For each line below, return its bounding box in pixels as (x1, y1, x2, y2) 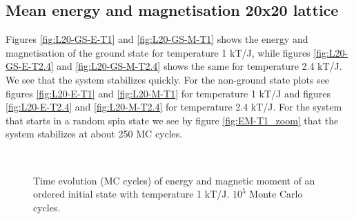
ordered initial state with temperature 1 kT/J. (33, 187, 230, 201)
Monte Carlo (249, 187, 303, 201)
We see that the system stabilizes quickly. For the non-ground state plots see (6, 72, 330, 86)
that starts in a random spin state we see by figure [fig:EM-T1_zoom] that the (6, 113, 339, 127)
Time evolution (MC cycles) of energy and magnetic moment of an (33, 173, 315, 187)
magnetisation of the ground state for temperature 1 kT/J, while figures (6, 45, 311, 59)
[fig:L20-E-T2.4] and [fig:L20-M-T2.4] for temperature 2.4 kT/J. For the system (6, 99, 342, 114)
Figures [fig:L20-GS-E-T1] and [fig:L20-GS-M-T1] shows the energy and (6, 32, 308, 46)
